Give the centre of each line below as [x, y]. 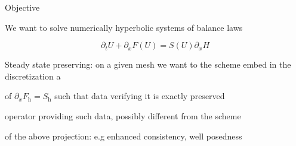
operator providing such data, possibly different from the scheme [123, 115]
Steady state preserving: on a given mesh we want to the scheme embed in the [148, 64]
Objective [22, 7]
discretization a [33, 76]
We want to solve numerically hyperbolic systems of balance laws [124, 27]
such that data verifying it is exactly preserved [140, 96]
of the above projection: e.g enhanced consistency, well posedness [124, 136]
